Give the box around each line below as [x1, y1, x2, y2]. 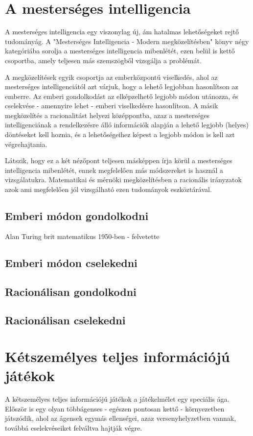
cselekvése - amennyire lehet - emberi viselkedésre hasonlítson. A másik [5, 100, 218, 111]
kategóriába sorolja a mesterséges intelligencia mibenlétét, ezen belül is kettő [5, 46, 235, 56]
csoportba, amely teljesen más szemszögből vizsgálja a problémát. [5, 55, 202, 65]
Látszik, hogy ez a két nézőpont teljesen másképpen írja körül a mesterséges [5, 155, 232, 166]
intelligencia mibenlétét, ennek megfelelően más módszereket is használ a [5, 165, 223, 175]
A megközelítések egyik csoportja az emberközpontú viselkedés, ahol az [5, 72, 218, 82]
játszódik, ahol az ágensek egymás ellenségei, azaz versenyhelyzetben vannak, [5, 413, 236, 423]
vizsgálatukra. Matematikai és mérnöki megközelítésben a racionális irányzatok [5, 174, 242, 185]
